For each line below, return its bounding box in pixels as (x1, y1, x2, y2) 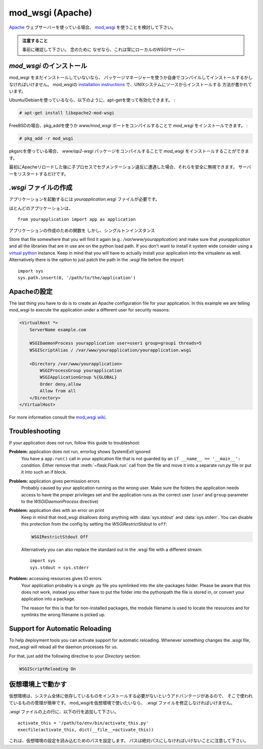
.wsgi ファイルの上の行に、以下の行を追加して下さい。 (9, 709, 119, 715)
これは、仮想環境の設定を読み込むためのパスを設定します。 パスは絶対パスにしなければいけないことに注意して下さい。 (9, 738, 249, 744)
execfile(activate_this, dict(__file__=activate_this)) (18, 727, 154, 732)
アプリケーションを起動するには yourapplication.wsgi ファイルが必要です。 (9, 196, 160, 202)
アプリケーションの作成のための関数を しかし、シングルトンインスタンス (9, 227, 155, 233)
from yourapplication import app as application (18, 217, 136, 222)
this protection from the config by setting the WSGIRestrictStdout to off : (21, 521, 168, 527)
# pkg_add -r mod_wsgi (19, 136, 74, 141)
